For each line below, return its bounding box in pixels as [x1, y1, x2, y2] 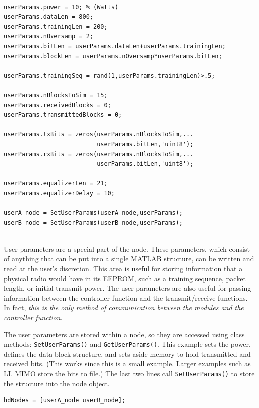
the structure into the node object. [4, 378, 110, 388]
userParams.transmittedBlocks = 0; [4, 111, 122, 119]
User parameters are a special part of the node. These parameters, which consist [4, 243, 250, 254]
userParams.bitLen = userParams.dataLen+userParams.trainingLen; [4, 42, 226, 50]
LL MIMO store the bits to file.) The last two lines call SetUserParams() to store [4, 368, 255, 379]
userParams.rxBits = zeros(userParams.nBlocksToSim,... [4, 150, 194, 158]
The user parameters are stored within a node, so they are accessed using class [4, 329, 245, 339]
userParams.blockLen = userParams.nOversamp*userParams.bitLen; [4, 52, 222, 60]
